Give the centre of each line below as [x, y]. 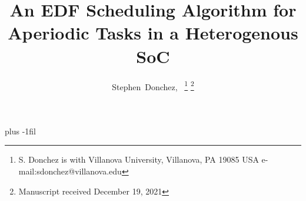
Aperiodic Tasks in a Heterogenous [153, 33]
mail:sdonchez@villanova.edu [70, 171]
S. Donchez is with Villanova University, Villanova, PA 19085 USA [139, 159]
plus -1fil [20, 131]
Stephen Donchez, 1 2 [153, 85]
